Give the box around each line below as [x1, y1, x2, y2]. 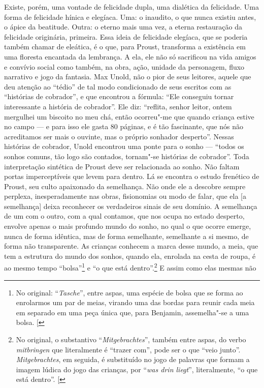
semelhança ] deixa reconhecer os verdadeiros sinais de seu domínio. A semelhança [4, 200, 257, 211]
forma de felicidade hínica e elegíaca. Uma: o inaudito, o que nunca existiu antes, [4, 11, 256, 22]
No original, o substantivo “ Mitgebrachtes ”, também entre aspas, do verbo [16, 334, 246, 345]
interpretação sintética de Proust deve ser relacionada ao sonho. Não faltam [4, 161, 240, 171]
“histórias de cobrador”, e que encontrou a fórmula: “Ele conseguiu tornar [4, 91, 234, 102]
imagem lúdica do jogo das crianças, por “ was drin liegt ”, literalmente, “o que [16, 364, 258, 374]
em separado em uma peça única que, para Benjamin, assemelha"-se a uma [16, 307, 249, 317]
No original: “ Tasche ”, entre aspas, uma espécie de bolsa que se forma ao [16, 287, 243, 297]
